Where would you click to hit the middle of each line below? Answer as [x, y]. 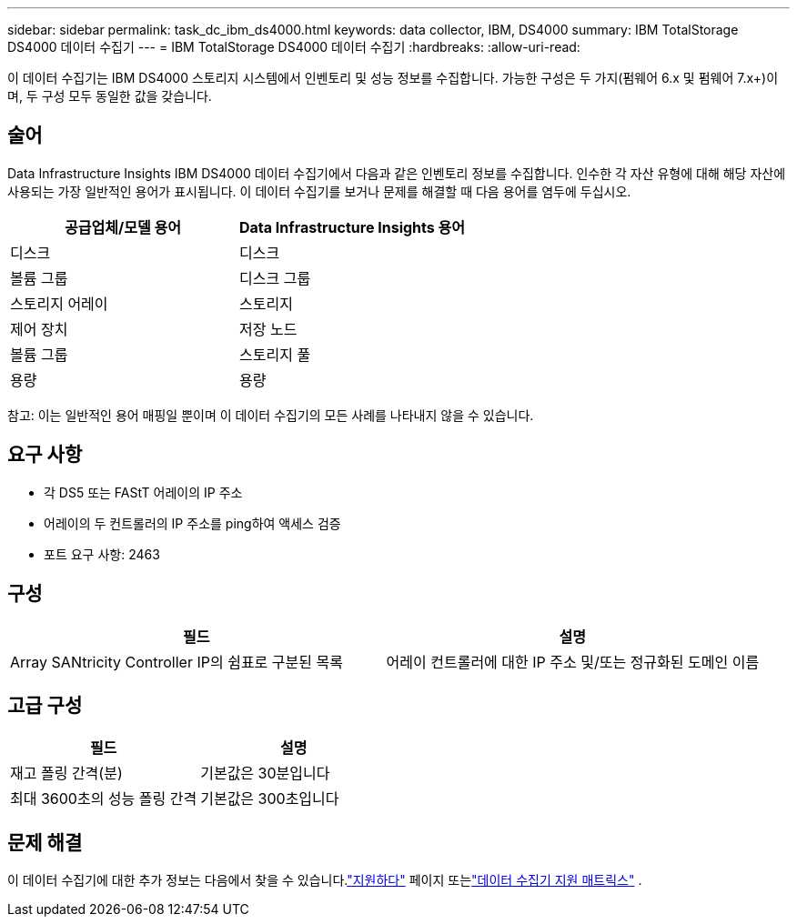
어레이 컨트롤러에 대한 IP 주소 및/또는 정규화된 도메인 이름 [573, 662]
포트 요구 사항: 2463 [102, 554]
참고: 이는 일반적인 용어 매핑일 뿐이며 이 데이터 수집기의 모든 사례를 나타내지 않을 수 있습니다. [271, 415]
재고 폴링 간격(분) [66, 773]
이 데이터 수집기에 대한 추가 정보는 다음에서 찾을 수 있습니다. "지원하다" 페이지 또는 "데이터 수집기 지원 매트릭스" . [325, 880]
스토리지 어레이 [59, 303]
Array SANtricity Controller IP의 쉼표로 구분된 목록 [177, 662]
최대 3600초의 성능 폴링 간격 [104, 799]
